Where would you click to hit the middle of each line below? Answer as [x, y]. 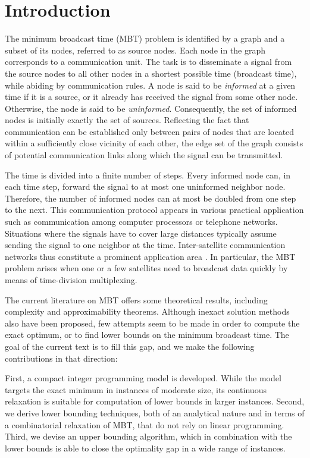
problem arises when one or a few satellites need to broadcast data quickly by [146, 268]
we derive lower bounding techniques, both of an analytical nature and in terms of [155, 412]
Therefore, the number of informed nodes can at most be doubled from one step [151, 198]
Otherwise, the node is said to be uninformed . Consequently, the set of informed [151, 108]
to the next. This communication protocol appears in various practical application [154, 210]
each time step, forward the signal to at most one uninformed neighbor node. [145, 186]
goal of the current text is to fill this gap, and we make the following [130, 346]
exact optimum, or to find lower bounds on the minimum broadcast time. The [147, 335]
